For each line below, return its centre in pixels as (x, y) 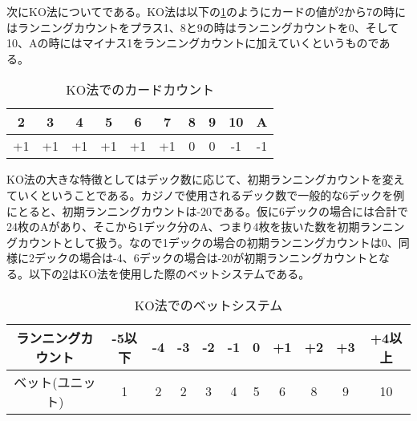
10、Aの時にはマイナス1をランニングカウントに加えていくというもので (193, 43)
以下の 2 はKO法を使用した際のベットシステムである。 (169, 273)
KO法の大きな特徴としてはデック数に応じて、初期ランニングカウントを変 (200, 179)
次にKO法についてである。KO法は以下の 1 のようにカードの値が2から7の (195, 11)
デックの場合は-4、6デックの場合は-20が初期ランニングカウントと (206, 258)
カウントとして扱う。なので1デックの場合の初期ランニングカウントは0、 (208, 242)
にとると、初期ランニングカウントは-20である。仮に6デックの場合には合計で (207, 210)
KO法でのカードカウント (140, 90)
